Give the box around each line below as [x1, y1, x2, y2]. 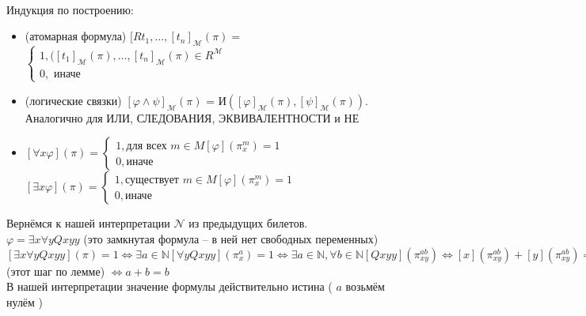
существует [124, 174, 179, 186]
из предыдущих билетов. [188, 215, 308, 231]
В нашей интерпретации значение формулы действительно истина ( [6, 278, 333, 295]
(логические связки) [25, 92, 122, 108]
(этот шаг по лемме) [6, 262, 105, 279]
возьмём [345, 278, 385, 295]
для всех [126, 140, 167, 152]
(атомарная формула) [25, 28, 127, 44]
